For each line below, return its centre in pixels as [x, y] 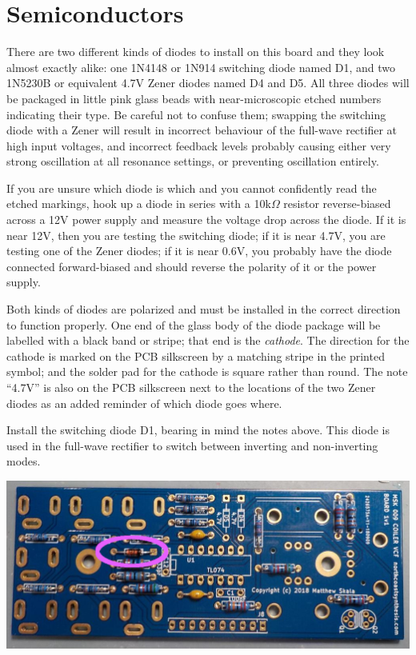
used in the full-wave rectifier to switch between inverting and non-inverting [192, 445]
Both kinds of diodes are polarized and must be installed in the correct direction [204, 309]
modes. [24, 461]
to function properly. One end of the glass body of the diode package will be [194, 324]
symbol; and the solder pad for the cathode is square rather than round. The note [207, 371]
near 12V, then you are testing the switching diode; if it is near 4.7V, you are [196, 235]
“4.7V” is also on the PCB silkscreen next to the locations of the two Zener [191, 387]
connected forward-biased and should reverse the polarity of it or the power [192, 266]
